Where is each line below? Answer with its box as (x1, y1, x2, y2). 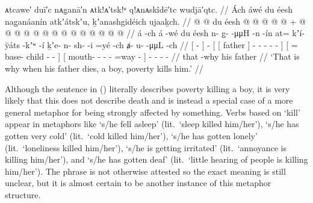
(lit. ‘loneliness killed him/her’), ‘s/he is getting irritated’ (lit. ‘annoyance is (5, 141, 287, 154)
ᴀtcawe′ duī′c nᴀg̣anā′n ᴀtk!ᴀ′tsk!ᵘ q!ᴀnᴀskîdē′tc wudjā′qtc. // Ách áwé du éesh (5, 3, 293, 15)
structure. (5, 188, 41, 201)
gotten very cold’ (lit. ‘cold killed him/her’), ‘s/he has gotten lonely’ (5, 129, 258, 142)
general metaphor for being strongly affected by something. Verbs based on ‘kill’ (5, 105, 300, 118)
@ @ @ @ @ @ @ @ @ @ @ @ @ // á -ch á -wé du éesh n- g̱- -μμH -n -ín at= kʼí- (5, 27, 305, 39)
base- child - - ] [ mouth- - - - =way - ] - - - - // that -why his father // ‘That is (5, 50, 300, 63)
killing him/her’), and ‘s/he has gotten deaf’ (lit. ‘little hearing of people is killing (5, 153, 308, 166)
